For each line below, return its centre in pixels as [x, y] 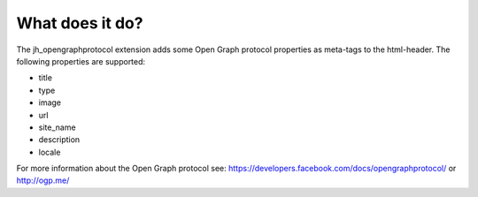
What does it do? [80, 23]
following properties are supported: [81, 61]
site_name [57, 127]
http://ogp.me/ [43, 180]
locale [50, 152]
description [59, 140]
